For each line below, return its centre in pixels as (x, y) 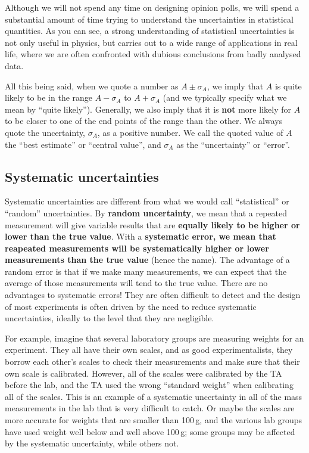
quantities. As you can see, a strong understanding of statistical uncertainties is (150, 31)
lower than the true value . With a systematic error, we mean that (141, 236)
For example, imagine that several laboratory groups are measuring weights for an (154, 338)
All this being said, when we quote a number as (92, 86)
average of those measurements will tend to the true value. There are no (136, 283)
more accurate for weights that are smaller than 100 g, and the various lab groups (154, 420)
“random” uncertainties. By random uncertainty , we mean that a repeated (146, 212)
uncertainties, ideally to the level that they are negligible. (110, 318)
